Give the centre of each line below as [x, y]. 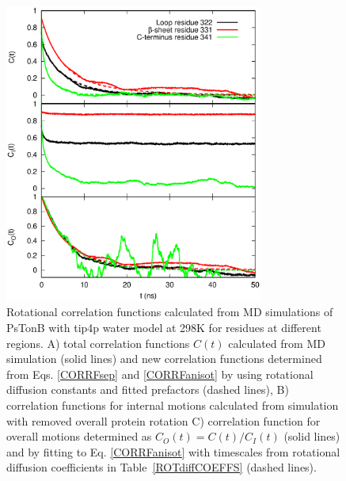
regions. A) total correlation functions [98, 343]
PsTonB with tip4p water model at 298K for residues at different [164, 327]
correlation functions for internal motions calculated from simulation [173, 405]
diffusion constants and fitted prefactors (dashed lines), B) [148, 389]
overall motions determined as [79, 436]
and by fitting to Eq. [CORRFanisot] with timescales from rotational [173, 451]
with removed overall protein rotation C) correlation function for [163, 420]
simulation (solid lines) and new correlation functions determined [164, 359]
